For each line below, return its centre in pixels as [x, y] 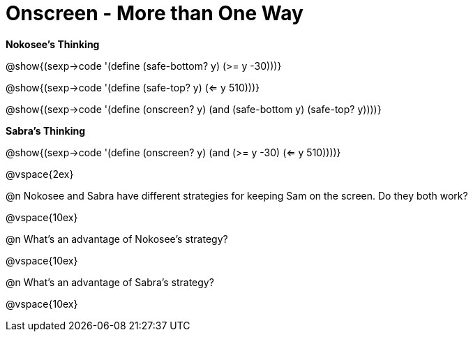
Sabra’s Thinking [45, 130]
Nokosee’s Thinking [53, 44]
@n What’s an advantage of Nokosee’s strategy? [117, 239]
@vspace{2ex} [40, 174]
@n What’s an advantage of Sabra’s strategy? [110, 282]
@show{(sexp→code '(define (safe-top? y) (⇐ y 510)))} [133, 87]
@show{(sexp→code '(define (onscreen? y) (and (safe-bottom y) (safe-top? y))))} [194, 109]
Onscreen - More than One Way [155, 13]
